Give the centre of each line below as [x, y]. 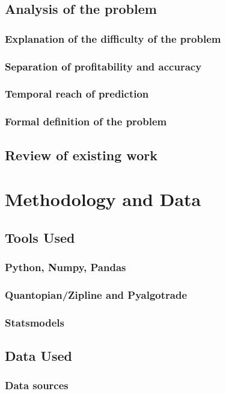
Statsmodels [35, 322]
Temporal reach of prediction [77, 94]
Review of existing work [81, 155]
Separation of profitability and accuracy [103, 66]
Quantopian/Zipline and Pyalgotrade [96, 294]
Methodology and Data [103, 199]
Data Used [39, 356]
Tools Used [40, 237]
